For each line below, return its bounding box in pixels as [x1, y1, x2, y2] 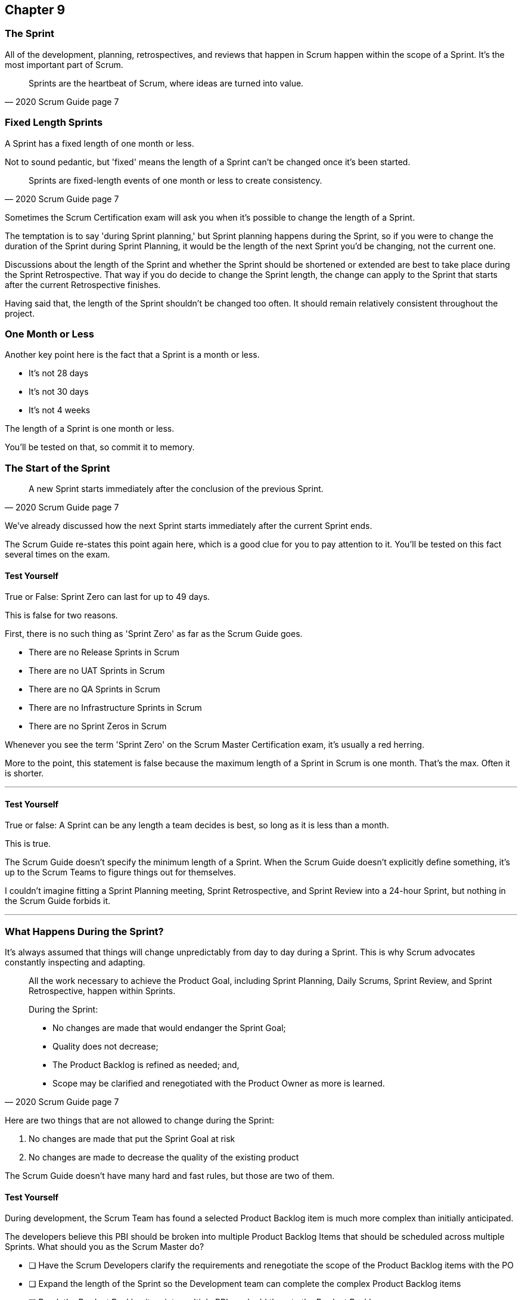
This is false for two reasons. [5, 610, 118, 621]
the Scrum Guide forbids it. [5, 896, 110, 906]
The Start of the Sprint [5, 462, 110, 474]
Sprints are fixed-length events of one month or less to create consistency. [29, 175, 322, 185]
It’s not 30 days [29, 386, 89, 397]
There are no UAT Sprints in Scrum [29, 666, 165, 676]
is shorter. [5, 768, 44, 779]
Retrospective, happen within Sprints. [29, 986, 176, 996]
